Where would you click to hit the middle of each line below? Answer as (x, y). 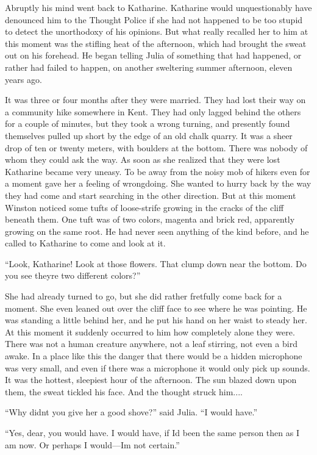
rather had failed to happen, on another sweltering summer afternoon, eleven (149, 67)
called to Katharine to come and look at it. (85, 243)
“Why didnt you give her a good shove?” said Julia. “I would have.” (131, 412)
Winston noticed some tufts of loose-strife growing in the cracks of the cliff (144, 207)
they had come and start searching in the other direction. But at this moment (151, 195)
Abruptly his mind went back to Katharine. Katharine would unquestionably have (158, 7)
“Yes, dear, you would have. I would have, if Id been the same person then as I (152, 432)
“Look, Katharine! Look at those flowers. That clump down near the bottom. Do (156, 263)
